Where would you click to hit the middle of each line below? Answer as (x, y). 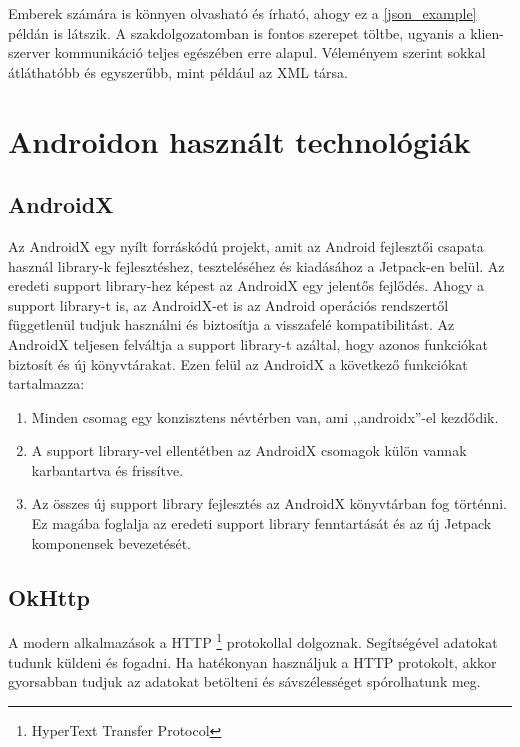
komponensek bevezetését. (111, 542)
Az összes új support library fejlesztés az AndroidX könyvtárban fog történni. (269, 503)
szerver (29, 52)
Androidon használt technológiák (239, 140)
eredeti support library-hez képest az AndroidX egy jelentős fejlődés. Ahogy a (246, 285)
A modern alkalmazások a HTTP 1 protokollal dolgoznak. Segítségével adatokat (253, 641)
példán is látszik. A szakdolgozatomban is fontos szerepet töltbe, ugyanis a (237, 32)
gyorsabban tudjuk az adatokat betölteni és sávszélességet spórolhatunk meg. (244, 681)
